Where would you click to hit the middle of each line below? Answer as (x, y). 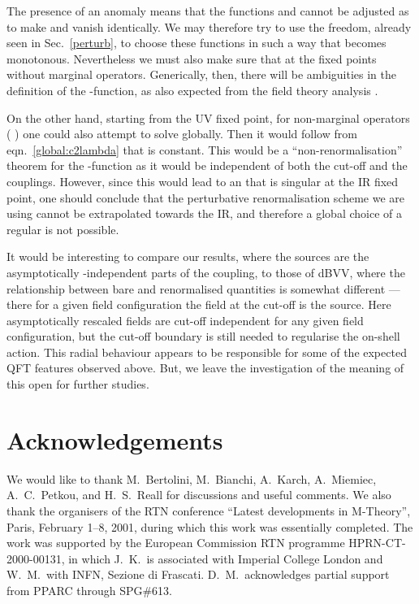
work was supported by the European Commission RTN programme (176, 543)
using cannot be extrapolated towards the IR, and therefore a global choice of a (205, 213)
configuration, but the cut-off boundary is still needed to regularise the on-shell (203, 336)
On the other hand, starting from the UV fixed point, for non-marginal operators (208, 117)
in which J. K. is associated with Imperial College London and (226, 558)
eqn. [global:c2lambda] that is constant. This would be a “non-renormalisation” (205, 149)
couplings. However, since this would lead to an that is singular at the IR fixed (203, 181)
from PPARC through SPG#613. (89, 590)
